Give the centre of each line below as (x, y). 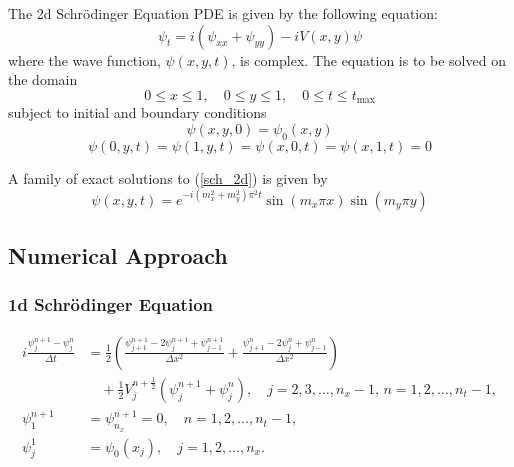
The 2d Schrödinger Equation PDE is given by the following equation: (223, 13)
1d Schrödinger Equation (111, 304)
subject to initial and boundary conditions (137, 112)
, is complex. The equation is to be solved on (368, 59)
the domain (43, 79)
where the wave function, (84, 59)
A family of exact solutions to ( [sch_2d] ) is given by (168, 177)
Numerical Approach (118, 255)
